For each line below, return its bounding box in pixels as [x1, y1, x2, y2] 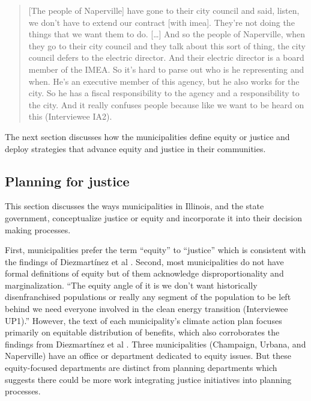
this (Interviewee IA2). [28, 110, 112, 123]
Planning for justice [5, 171, 130, 190]
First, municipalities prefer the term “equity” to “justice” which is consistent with [5, 243, 306, 256]
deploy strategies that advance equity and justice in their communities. [5, 142, 266, 155]
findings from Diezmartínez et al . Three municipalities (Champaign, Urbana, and [5, 337, 306, 350]
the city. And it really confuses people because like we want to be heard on [28, 98, 304, 111]
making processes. [5, 223, 71, 236]
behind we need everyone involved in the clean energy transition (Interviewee [5, 302, 288, 315]
